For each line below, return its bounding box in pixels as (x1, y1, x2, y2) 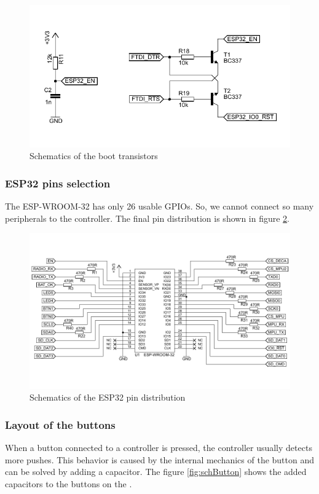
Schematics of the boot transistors (30, 149, 158, 162)
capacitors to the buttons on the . (5, 477, 132, 490)
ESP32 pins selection (5, 175, 111, 190)
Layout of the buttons (5, 417, 116, 432)
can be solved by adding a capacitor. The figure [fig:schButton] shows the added (5, 465, 307, 478)
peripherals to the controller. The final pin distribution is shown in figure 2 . (5, 211, 290, 224)
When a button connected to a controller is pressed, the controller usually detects (5, 441, 312, 454)
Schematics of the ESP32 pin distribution (30, 391, 186, 404)
